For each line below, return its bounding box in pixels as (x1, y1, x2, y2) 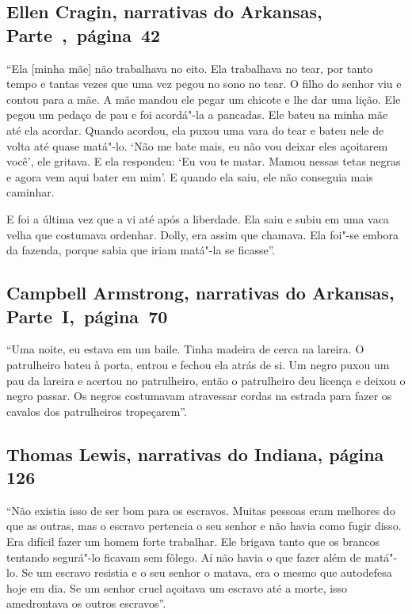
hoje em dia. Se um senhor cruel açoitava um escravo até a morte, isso (6, 579, 348, 596)
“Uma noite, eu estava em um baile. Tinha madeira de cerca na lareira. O (6, 341, 364, 357)
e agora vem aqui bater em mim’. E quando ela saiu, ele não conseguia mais (6, 168, 373, 185)
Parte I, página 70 (6, 303, 168, 328)
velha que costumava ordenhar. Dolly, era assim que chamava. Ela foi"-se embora (6, 226, 399, 242)
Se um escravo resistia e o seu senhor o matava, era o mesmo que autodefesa (21, 564, 392, 581)
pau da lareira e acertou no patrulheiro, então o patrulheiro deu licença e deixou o (6, 372, 406, 388)
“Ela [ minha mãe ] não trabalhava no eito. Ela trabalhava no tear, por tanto (6, 59, 373, 76)
